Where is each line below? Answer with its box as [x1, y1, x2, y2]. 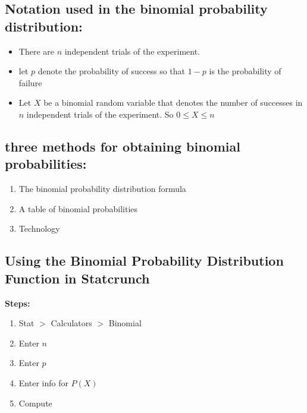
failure [18, 76, 42, 89]
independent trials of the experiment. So [26, 108, 174, 120]
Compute [18, 396, 52, 409]
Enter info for [18, 376, 68, 389]
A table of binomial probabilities [18, 202, 138, 215]
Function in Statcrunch [5, 269, 150, 287]
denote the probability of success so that [37, 65, 186, 77]
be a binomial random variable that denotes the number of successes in [43, 96, 303, 109]
